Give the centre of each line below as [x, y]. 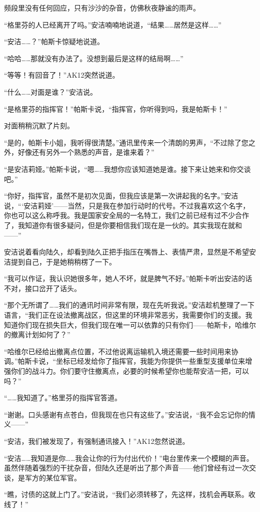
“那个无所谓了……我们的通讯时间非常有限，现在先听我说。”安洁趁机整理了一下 [129, 305]
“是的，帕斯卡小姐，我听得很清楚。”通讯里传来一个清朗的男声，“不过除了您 [126, 142]
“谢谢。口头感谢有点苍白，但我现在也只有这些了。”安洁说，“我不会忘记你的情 [130, 414]
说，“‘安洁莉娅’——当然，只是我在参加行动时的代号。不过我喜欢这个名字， [127, 205]
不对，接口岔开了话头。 [42, 288]
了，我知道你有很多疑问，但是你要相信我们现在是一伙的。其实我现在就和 [123, 225]
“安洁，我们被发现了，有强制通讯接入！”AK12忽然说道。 [97, 441]
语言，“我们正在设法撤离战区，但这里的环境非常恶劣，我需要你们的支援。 [125, 315]
